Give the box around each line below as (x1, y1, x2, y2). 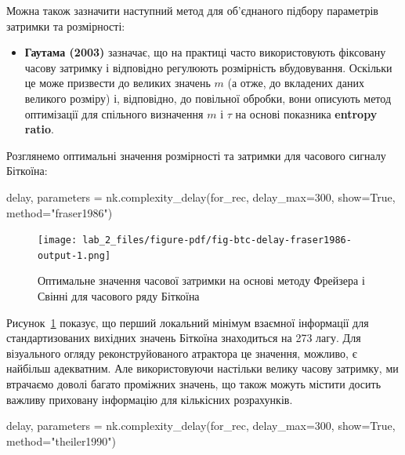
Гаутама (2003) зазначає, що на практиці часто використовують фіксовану (24, 44, 386, 60)
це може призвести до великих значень (24, 75, 211, 91)
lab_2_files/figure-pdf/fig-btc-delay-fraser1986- (82, 235, 352, 246)
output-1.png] (38, 249, 111, 261)
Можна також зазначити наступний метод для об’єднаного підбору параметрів (6, 2, 378, 18)
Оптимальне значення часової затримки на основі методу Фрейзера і (38, 272, 365, 289)
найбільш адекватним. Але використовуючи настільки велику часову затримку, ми (6, 360, 399, 377)
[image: (38, 235, 78, 246)
